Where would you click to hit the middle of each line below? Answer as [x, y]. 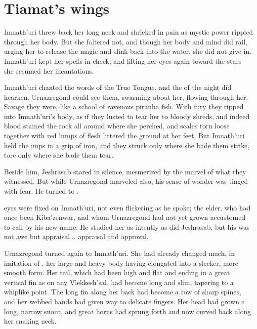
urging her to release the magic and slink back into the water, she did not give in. [128, 51]
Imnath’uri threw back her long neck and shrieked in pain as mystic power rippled [128, 32]
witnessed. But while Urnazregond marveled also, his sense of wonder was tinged [126, 181]
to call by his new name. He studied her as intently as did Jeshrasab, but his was [127, 226]
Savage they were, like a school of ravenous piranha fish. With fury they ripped [124, 106]
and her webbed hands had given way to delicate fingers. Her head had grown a [125, 301]
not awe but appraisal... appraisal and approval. [76, 236]
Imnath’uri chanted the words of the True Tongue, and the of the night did [118, 87]
